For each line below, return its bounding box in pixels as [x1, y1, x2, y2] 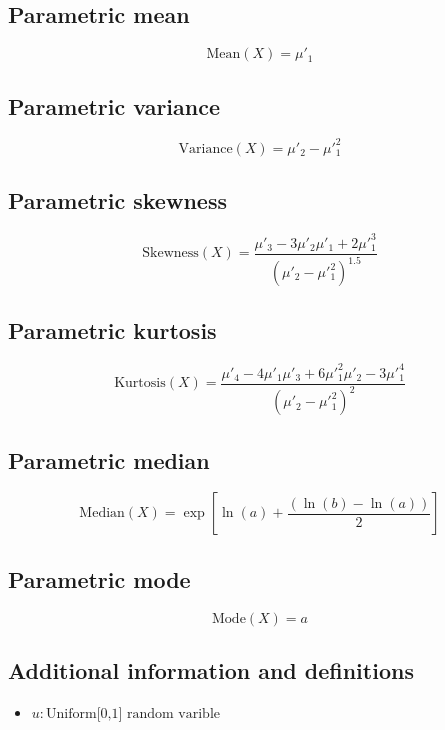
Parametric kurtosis [8, 315, 217, 346]
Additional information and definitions [8, 654, 414, 685]
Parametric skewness [8, 185, 227, 216]
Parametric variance [8, 90, 221, 121]
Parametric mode [8, 563, 191, 594]
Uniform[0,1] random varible [46, 706, 221, 721]
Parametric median [8, 444, 210, 475]
